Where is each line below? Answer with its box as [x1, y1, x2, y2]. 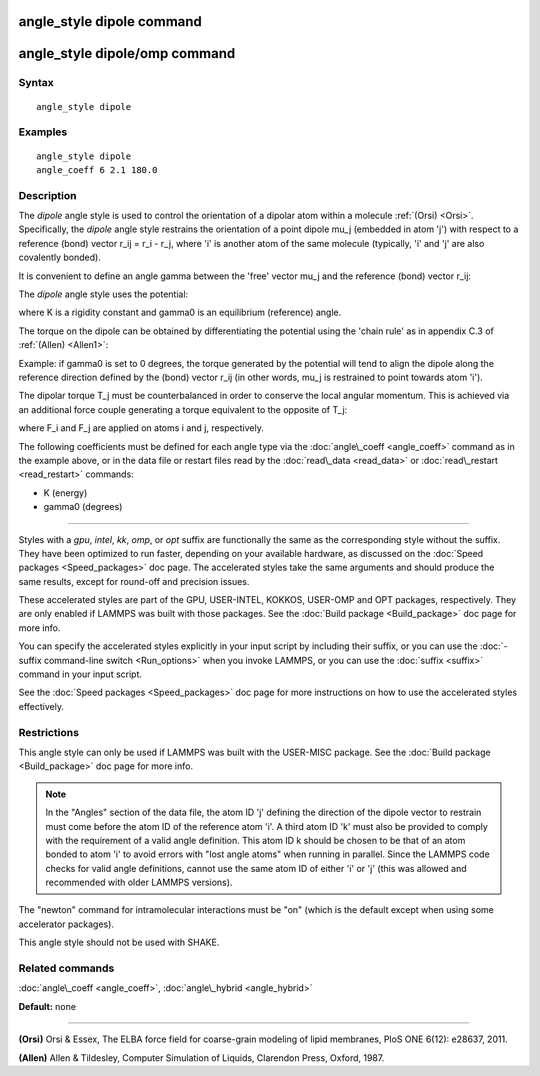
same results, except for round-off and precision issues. [18, 575, 250, 587]
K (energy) [43, 486, 88, 499]
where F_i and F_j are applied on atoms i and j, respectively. [18, 422, 264, 434]
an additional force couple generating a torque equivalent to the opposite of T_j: [18, 403, 348, 415]
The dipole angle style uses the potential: [18, 288, 189, 300]
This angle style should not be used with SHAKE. [18, 936, 220, 949]
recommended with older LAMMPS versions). [45, 876, 233, 889]
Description [18, 188, 77, 202]
